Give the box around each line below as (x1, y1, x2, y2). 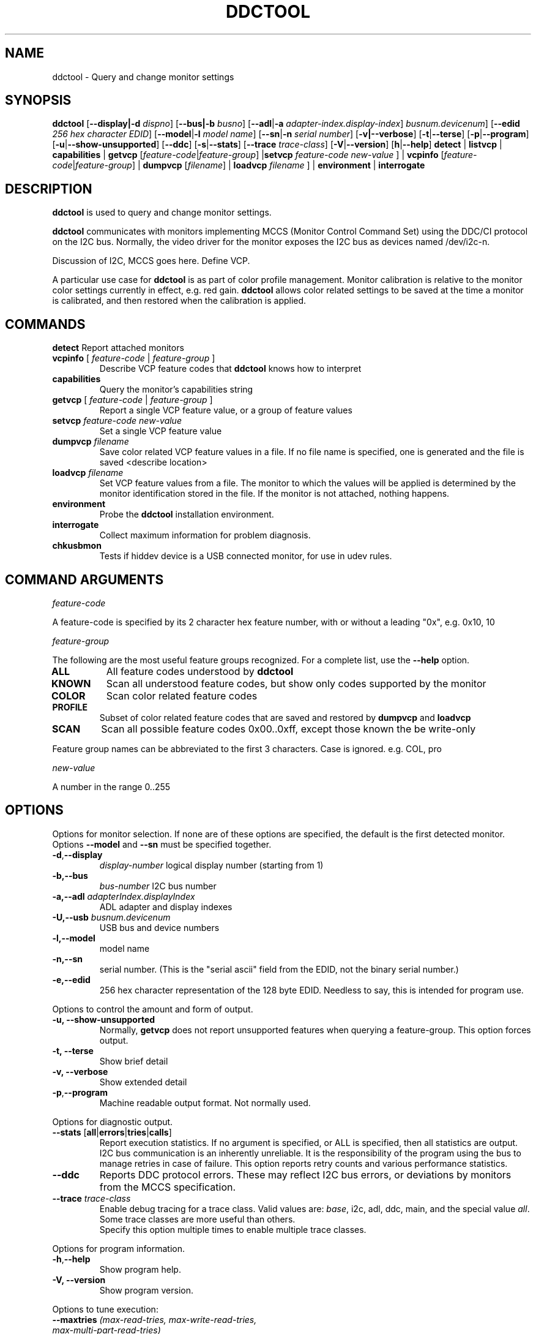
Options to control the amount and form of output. (52, 1003, 253, 1014)
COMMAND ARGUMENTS (5, 571, 164, 587)
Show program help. (99, 1264, 181, 1275)
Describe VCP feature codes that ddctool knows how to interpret (99, 363, 362, 374)
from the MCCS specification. (99, 1180, 236, 1193)
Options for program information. (52, 1243, 185, 1254)
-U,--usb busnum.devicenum (52, 911, 171, 922)
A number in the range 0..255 (52, 781, 171, 792)
